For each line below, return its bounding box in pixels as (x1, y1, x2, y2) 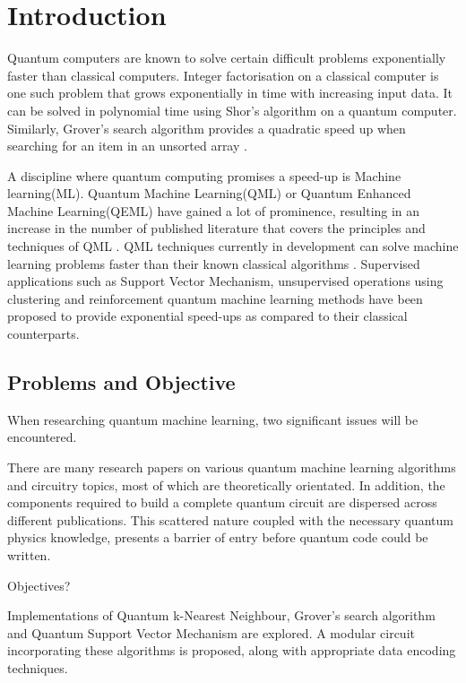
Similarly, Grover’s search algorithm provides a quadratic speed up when (7, 118, 406, 137)
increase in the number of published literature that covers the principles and (7, 219, 426, 238)
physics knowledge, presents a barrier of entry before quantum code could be (7, 528, 428, 547)
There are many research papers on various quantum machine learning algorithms (7, 458, 456, 477)
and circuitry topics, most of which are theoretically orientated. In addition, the (7, 475, 445, 494)
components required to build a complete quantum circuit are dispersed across (7, 493, 437, 512)
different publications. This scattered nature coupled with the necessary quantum (7, 510, 453, 529)
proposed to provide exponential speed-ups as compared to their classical (7, 307, 408, 325)
